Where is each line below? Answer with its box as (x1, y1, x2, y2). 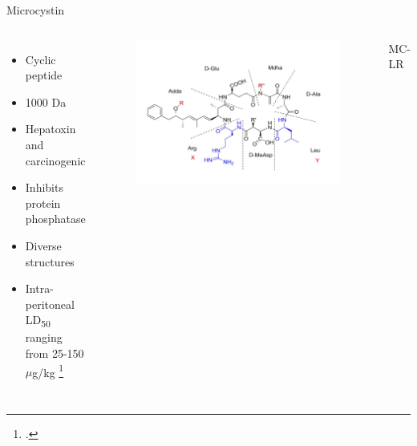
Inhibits (25, 179, 63, 196)
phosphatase (25, 210, 86, 227)
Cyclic (25, 51, 56, 67)
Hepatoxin (25, 120, 76, 137)
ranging (25, 329, 63, 346)
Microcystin (6, 2, 65, 18)
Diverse (25, 237, 62, 253)
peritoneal (25, 295, 75, 312)
